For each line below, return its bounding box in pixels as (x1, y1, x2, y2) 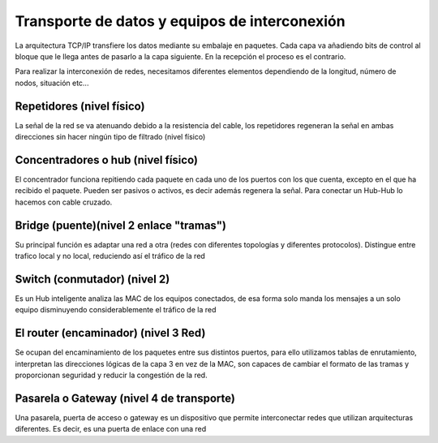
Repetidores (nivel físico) (15, 99, 145, 113)
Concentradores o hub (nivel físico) (15, 153, 199, 166)
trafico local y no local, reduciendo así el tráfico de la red (15, 252, 206, 260)
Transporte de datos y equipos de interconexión (15, 12, 346, 30)
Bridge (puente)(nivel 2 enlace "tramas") (15, 218, 227, 232)
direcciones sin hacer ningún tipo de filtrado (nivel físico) (15, 132, 206, 142)
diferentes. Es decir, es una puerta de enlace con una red (15, 424, 207, 434)
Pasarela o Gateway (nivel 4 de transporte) (15, 391, 235, 405)
